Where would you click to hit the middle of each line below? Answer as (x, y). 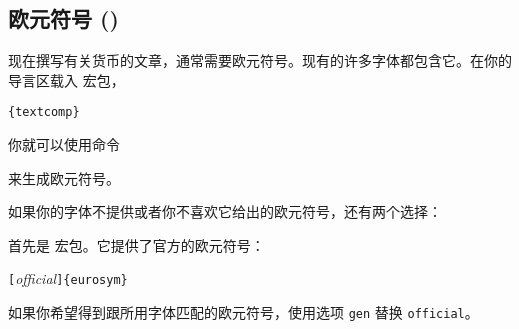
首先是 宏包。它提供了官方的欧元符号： (136, 244)
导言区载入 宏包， (66, 79)
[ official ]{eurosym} (68, 278)
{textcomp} (44, 112)
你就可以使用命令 (64, 144)
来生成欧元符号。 (64, 177)
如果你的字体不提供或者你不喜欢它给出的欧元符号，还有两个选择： (225, 211)
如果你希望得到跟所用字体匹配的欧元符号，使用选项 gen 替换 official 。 (243, 312)
